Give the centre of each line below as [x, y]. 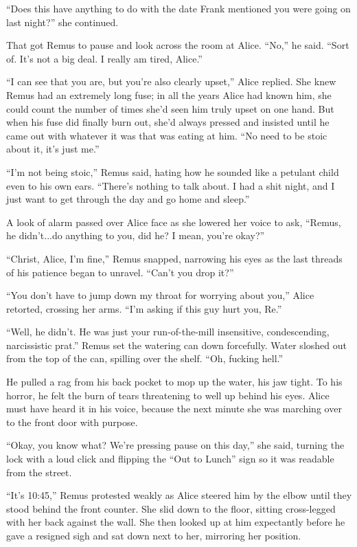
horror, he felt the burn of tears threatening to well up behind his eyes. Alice [168, 395]
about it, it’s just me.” [53, 149]
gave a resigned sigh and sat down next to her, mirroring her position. [154, 535]
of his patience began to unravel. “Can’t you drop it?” [120, 272]
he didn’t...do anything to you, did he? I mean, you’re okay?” [136, 235]
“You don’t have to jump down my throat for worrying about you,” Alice [160, 295]
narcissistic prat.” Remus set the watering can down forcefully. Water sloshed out [176, 345]
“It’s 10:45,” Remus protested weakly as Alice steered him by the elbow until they [179, 495]
